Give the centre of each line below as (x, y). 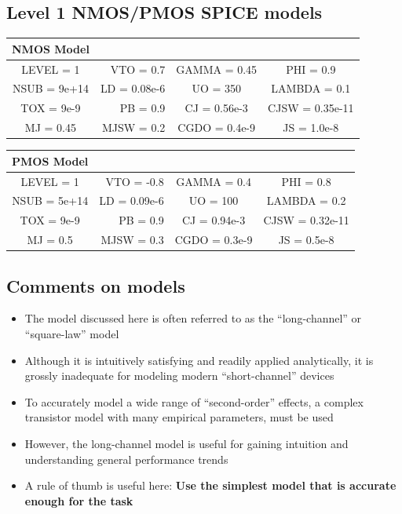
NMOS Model (51, 48)
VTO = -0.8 (135, 181)
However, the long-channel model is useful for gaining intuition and (186, 443)
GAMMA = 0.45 (217, 69)
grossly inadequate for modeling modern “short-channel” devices (179, 375)
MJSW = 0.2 (133, 128)
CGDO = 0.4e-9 (217, 128)
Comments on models (96, 285)
